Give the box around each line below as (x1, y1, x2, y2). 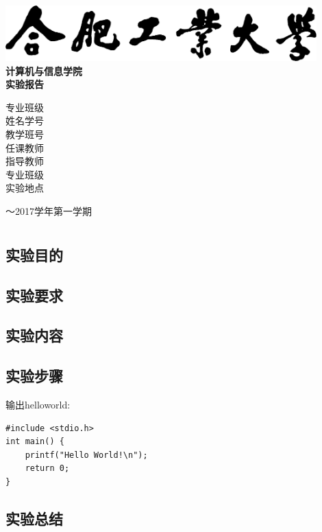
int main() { (5, 437, 64, 447)
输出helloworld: (5, 397, 71, 411)
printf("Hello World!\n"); (25, 450, 148, 460)
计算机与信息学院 (5, 63, 82, 78)
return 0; (25, 463, 70, 474)
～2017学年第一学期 (5, 203, 92, 218)
